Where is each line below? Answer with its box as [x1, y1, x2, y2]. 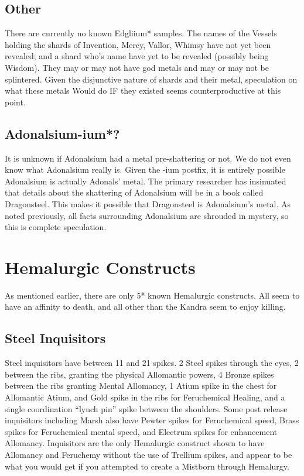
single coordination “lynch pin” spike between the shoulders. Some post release [5, 402, 288, 415]
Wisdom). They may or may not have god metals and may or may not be [5, 61, 269, 73]
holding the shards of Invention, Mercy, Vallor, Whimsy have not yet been [5, 38, 271, 50]
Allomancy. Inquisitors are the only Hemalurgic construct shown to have [5, 437, 265, 449]
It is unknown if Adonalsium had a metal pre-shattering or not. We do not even [5, 152, 291, 164]
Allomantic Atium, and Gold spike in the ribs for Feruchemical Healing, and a [5, 391, 285, 403]
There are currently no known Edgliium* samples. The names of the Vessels [5, 27, 277, 39]
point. [5, 95, 26, 108]
